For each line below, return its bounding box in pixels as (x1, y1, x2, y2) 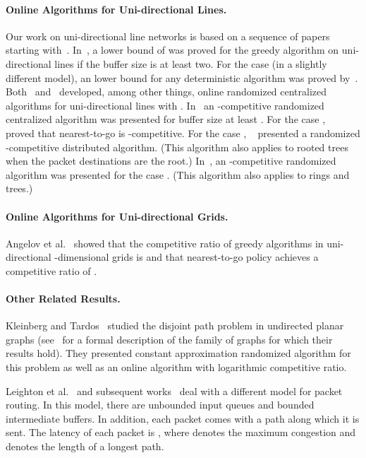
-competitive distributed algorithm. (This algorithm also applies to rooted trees (6, 139, 348, 154)
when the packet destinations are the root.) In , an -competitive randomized (6, 153, 336, 168)
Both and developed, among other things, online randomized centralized (6, 84, 327, 99)
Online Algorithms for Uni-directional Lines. (6, 1, 227, 16)
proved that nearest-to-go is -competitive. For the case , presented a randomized (6, 125, 360, 140)
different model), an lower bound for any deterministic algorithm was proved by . (6, 70, 358, 85)
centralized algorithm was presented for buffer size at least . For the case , (6, 112, 326, 127)
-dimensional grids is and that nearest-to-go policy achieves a (54, 249, 319, 264)
